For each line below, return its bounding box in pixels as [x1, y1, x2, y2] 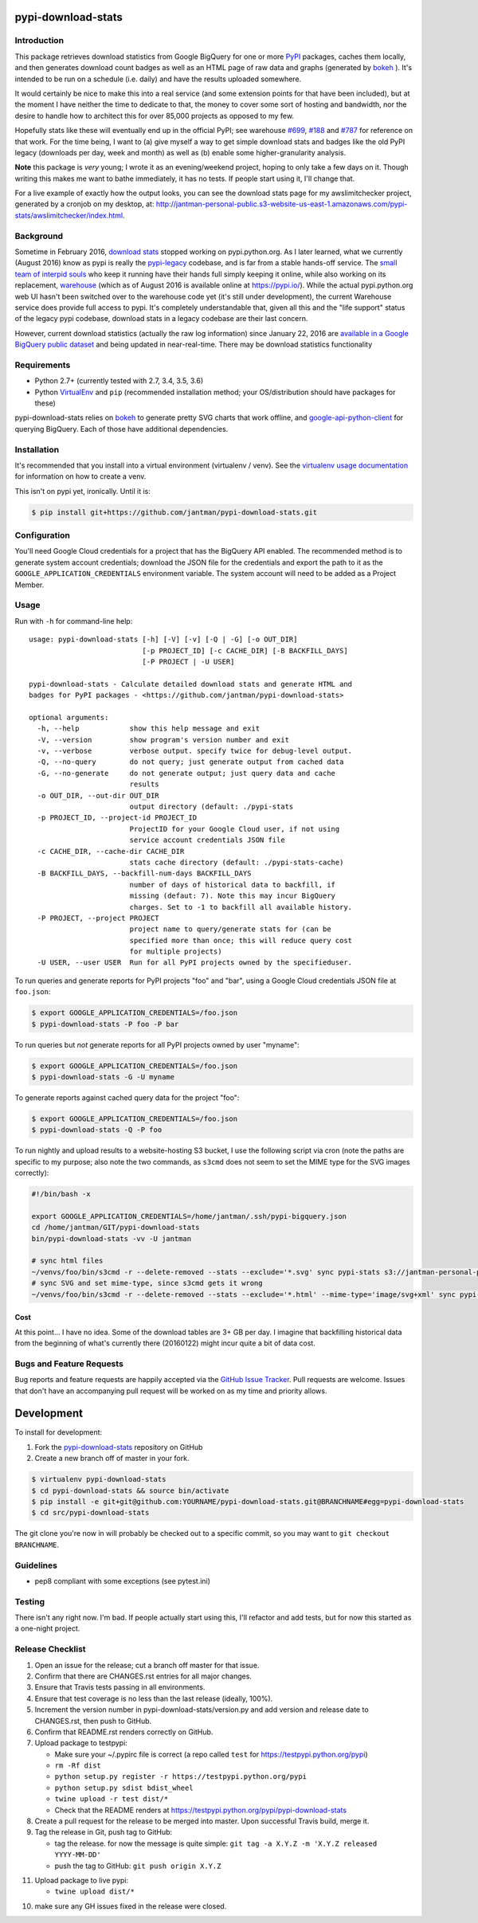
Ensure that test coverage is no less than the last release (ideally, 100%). [34, 1694, 273, 1703]
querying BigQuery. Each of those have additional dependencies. [14, 424, 229, 433]
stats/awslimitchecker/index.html [14, 210, 123, 220]
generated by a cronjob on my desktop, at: [14, 199, 155, 209]
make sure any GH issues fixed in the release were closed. [34, 1901, 227, 1911]
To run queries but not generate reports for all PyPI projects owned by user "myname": [14, 1040, 300, 1049]
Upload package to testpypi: [34, 1738, 127, 1748]
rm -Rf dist [54, 1761, 101, 1770]
